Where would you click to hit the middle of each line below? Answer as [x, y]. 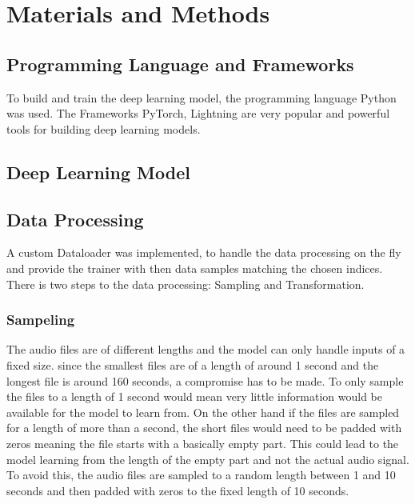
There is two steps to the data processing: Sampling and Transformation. [186, 284]
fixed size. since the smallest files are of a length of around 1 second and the [193, 364]
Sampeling [41, 320]
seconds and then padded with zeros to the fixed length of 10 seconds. [178, 490]
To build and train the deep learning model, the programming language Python [202, 97]
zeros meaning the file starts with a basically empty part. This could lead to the [203, 443]
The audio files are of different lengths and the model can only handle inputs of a [206, 349]
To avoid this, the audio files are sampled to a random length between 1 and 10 [201, 475]
